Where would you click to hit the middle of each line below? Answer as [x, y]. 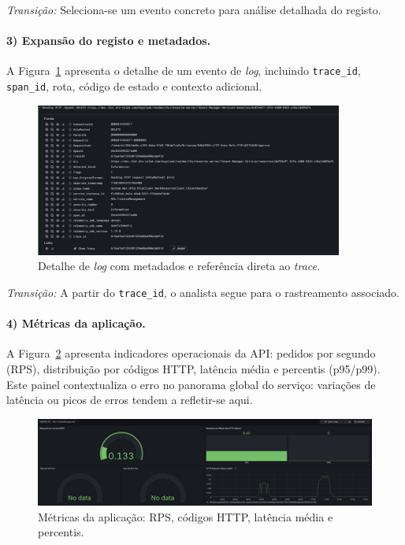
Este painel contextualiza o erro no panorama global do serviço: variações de [191, 384]
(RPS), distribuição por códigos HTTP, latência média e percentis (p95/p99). [193, 368]
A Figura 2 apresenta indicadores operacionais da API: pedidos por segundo [191, 353]
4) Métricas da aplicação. [76, 323]
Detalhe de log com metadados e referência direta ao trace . [179, 266]
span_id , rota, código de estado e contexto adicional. [134, 86]
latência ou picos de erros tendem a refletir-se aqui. [130, 400]
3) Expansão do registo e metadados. [109, 41]
